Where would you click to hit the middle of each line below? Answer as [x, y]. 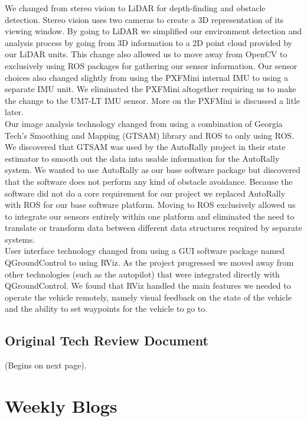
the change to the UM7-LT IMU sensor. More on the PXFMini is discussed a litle [153, 100]
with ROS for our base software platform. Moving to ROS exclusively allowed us [150, 205]
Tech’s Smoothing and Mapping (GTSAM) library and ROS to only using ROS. [150, 135]
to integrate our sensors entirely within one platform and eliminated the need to [150, 216]
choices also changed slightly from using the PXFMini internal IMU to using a [146, 77]
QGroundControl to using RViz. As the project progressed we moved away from [149, 262]
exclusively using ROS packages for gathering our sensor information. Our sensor [151, 65]
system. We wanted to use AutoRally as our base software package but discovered [153, 170]
